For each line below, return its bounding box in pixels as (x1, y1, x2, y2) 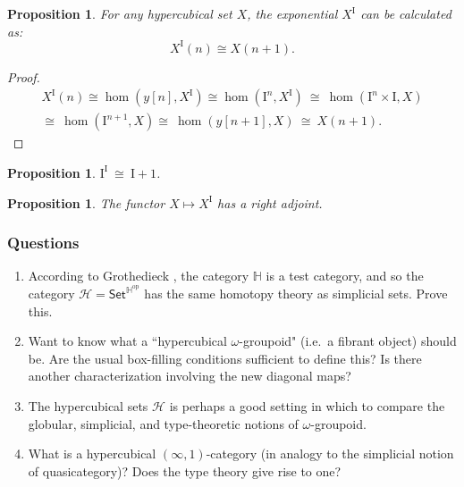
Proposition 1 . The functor (7, 193, 165, 212)
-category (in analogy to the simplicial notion (206, 444, 454, 463)
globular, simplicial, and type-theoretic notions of (28, 414, 299, 432)
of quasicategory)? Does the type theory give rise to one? (28, 461, 342, 480)
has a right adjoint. (217, 193, 323, 212)
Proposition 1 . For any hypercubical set (7, 4, 232, 22)
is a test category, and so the (266, 266, 424, 285)
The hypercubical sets (28, 396, 148, 415)
